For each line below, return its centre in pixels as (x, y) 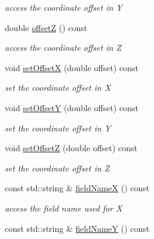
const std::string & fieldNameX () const (77, 188)
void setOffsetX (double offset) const (72, 67)
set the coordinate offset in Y (58, 128)
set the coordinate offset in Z (57, 168)
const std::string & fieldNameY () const (77, 228)
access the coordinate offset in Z (63, 48)
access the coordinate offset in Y (64, 7)
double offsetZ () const (46, 27)
